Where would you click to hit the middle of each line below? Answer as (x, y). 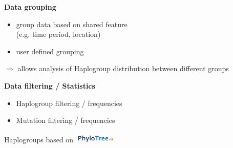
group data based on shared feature (72, 24)
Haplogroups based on (39, 140)
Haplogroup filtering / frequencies (69, 103)
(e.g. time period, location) (58, 34)
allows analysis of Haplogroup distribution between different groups (123, 68)
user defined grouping (50, 51)
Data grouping (30, 7)
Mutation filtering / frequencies (66, 120)
